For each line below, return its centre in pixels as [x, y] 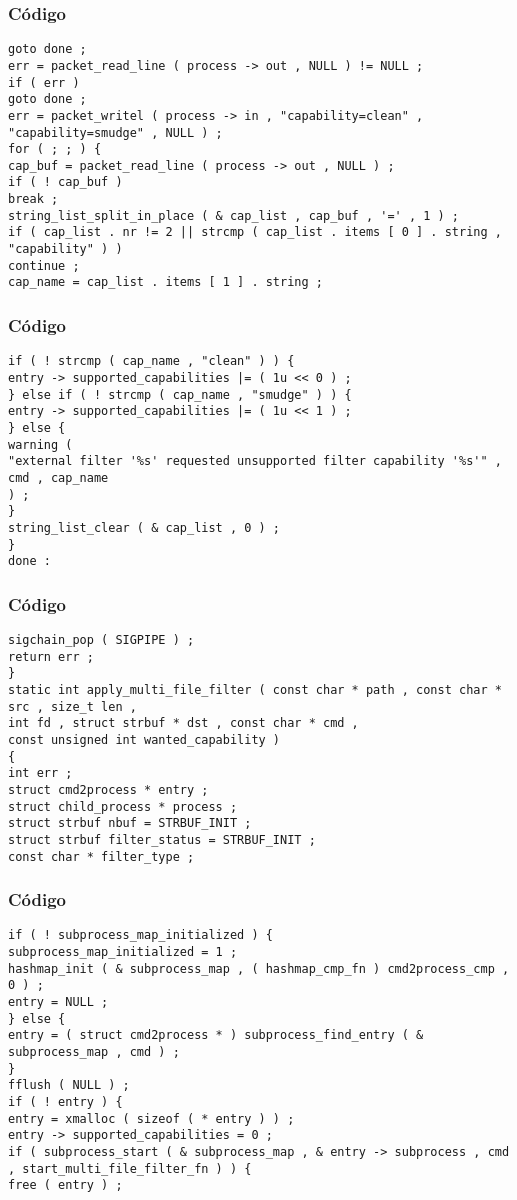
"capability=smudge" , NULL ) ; [115, 132]
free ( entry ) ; [65, 1185]
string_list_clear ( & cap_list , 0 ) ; [144, 527]
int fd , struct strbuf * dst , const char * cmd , [183, 723]
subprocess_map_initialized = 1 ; [123, 952]
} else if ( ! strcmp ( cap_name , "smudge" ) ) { [180, 394]
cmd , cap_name [58, 477]
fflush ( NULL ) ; [69, 1085]
